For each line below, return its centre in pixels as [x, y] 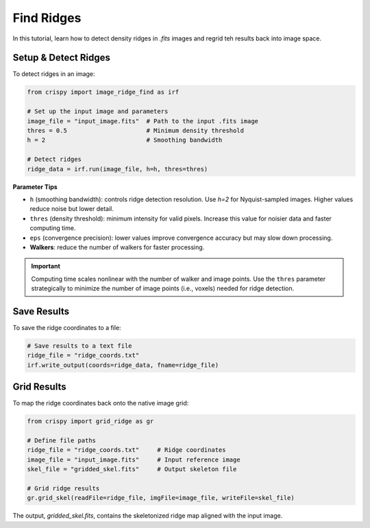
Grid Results [39, 387]
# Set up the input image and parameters [98, 112]
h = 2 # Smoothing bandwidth [125, 140]
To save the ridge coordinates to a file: [67, 327]
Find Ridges [47, 18]
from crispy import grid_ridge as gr [90, 422]
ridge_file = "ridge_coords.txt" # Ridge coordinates [126, 450]
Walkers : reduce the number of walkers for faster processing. [117, 247]
